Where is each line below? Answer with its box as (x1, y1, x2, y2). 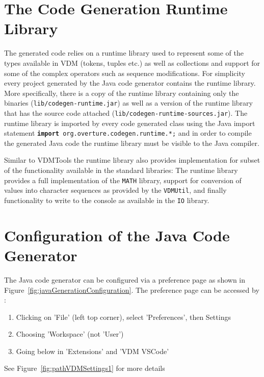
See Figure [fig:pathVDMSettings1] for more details (4, 363, 165, 373)
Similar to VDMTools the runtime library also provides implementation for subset (4, 155, 260, 165)
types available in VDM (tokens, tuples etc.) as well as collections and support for (4, 57, 260, 68)
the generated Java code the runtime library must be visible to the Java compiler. (4, 137, 259, 148)
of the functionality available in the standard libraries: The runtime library (4, 165, 238, 175)
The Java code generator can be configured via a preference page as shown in (4, 274, 246, 285)
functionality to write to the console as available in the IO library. (4, 194, 209, 205)
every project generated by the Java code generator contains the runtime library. (4, 78, 256, 88)
